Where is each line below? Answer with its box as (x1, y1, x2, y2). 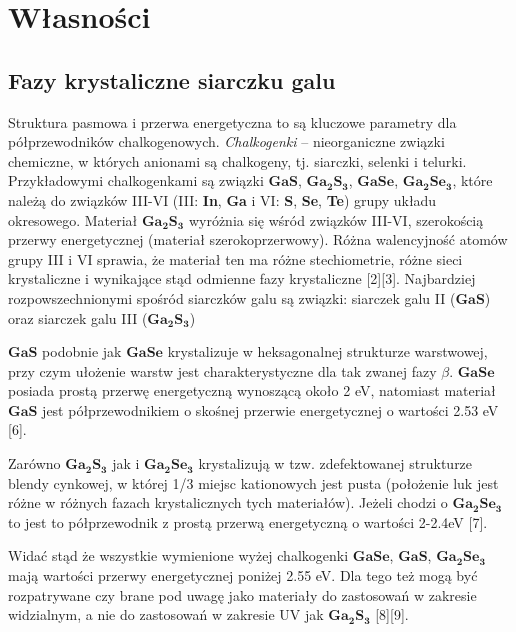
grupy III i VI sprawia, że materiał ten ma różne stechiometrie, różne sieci (8, 248, 463, 269)
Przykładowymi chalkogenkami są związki (8, 170, 264, 191)
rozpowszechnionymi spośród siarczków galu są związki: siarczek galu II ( (8, 287, 456, 308)
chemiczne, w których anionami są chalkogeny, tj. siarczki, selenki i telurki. (8, 150, 467, 171)
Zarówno (8, 453, 61, 474)
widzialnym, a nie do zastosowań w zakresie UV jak (8, 604, 324, 625)
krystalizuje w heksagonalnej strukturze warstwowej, (167, 341, 488, 362)
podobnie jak (42, 341, 122, 362)
